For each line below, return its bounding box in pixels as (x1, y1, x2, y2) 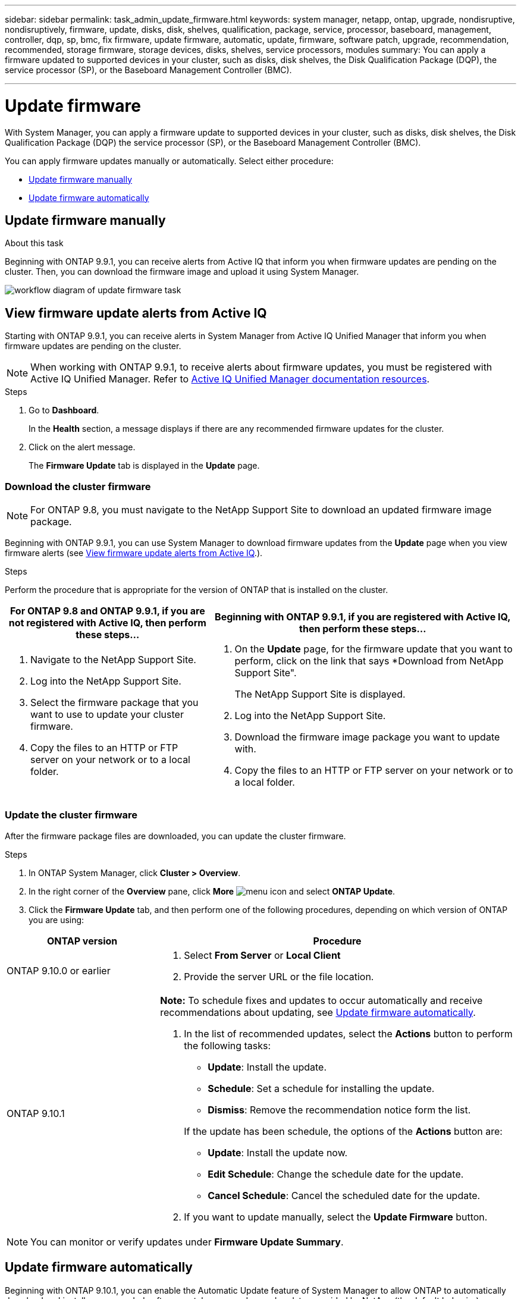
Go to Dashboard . (29, 405, 99, 416)
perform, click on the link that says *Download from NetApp (234, 654, 504, 667)
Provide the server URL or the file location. (184, 970, 374, 983)
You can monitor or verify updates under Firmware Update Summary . (30, 1235, 344, 1248)
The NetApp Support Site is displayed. (234, 688, 406, 700)
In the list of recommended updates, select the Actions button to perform (184, 1027, 513, 1040)
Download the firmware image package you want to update (234, 730, 500, 743)
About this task (5, 238, 64, 249)
